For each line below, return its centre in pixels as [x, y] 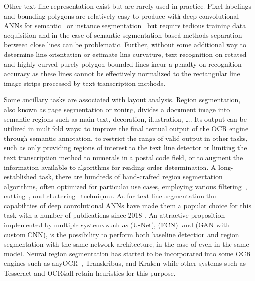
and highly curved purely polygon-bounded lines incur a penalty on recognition [123, 64]
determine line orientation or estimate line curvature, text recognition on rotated [125, 54]
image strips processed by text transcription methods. [85, 83]
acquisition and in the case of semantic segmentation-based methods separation [123, 35]
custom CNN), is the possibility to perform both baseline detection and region [122, 234]
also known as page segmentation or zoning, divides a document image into [117, 109]
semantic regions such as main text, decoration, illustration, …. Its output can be [125, 119]
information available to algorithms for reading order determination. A [110, 167]
